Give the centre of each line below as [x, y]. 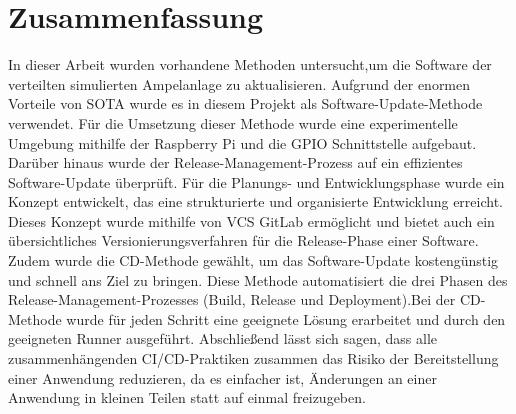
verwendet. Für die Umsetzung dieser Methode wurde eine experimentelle [233, 122]
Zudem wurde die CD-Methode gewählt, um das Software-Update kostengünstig [253, 260]
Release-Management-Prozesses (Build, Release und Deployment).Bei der [232, 299]
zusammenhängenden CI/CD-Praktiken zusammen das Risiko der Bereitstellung [253, 358]
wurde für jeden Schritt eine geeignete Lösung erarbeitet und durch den [286, 318]
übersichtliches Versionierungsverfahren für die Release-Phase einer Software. [243, 240]
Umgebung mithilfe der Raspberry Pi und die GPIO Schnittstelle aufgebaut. [242, 142]
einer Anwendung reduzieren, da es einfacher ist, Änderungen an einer [222, 377]
